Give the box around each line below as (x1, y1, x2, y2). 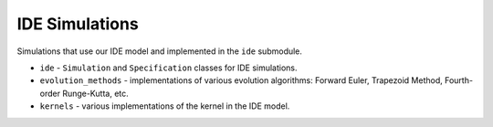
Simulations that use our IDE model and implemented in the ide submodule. (16, 46, 303, 57)
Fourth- (444, 75, 474, 86)
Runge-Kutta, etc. (62, 88, 130, 99)
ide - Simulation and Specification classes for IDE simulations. (39, 62, 298, 73)
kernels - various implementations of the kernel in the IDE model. (39, 101, 290, 111)
